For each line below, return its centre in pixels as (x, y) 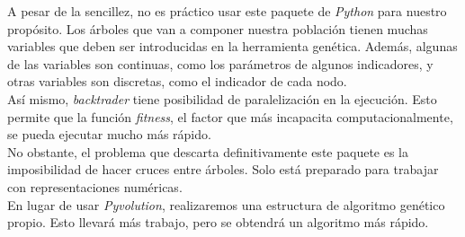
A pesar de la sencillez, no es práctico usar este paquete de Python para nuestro (227, 11)
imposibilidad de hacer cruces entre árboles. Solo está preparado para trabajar (223, 169)
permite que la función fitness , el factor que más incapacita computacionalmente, (230, 116)
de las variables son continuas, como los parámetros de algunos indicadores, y (220, 63)
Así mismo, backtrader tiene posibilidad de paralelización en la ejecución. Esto (222, 98)
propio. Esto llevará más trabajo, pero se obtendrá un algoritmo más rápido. (218, 222)
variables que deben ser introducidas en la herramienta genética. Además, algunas (232, 46)
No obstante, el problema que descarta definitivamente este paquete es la (208, 151)
